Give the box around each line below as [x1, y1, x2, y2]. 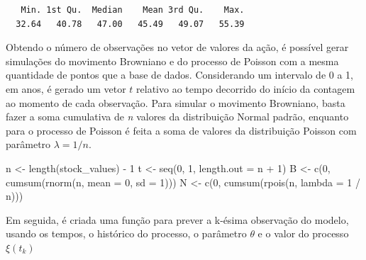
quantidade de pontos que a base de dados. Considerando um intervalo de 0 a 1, [6, 67, 353, 82]
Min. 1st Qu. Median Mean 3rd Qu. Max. [21, 5, 245, 15]
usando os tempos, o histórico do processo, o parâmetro [6, 226, 247, 241]
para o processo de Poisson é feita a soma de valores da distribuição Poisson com [6, 123, 357, 137]
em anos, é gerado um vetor [6, 81, 126, 96]
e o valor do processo [257, 226, 349, 241]
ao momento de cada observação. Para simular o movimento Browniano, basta [6, 95, 345, 110]
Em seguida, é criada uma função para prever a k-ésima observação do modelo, [6, 212, 349, 227]
